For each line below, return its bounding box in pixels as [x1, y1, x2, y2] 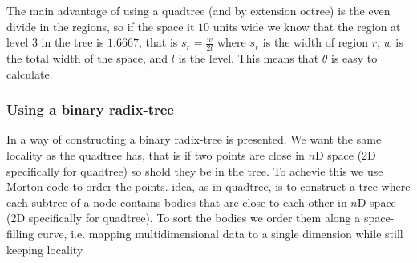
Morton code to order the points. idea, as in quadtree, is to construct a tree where [6, 178, 411, 195]
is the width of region [262, 34, 369, 51]
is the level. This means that [178, 50, 319, 67]
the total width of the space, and [6, 50, 168, 67]
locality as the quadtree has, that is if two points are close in [6, 147, 305, 164]
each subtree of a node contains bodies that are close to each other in [6, 193, 347, 210]
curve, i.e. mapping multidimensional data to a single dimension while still [37, 225, 403, 241]
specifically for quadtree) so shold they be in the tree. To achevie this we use [6, 162, 383, 179]
